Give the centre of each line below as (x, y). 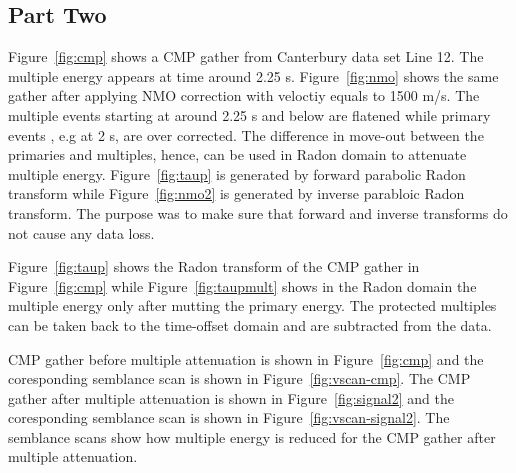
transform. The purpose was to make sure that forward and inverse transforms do (258, 212)
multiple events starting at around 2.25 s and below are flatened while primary (249, 114)
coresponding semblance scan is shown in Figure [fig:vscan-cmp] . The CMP (239, 378)
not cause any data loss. (81, 232)
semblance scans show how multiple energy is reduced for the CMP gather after (252, 436)
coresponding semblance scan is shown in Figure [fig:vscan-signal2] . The (229, 417)
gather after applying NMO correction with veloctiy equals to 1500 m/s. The (244, 95)
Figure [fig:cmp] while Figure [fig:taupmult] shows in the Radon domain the (242, 285)
